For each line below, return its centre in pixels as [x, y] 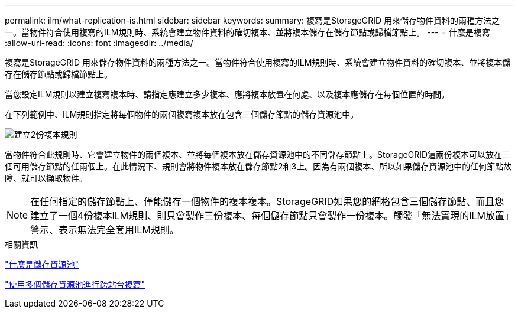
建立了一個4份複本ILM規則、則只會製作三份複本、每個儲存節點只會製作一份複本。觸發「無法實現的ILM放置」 [270, 216]
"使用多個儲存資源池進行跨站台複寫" [75, 284]
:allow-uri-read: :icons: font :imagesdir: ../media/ [99, 43]
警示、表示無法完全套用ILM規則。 [105, 230]
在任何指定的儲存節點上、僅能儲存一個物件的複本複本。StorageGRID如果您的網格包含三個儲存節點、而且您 [267, 201]
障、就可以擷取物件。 [46, 178]
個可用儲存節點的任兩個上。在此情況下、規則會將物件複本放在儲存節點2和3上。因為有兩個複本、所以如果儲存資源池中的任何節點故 [258, 166]
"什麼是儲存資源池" [42, 264]
